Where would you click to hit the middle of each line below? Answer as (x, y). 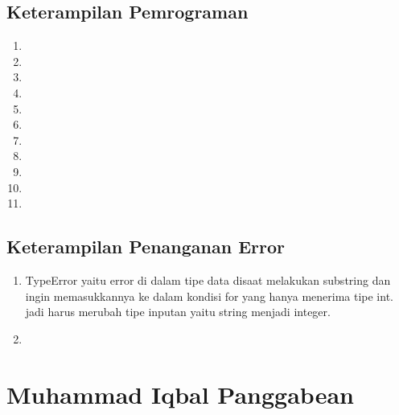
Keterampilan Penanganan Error (146, 247)
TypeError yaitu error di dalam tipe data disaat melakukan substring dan (208, 279)
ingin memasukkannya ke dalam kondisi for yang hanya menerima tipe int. (209, 296)
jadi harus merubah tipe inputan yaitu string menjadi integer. (178, 312)
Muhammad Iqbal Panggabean (180, 394)
